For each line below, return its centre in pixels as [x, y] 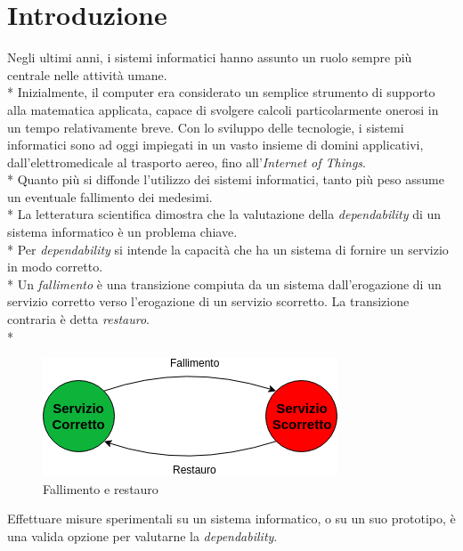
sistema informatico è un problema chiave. [122, 232]
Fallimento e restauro [101, 488]
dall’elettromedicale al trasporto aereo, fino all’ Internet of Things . [187, 162]
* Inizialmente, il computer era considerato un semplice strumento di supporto [221, 92]
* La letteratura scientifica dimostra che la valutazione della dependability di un [224, 214]
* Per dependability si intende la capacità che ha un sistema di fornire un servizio [228, 249]
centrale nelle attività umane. [87, 74]
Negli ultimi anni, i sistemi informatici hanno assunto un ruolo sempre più [210, 57]
